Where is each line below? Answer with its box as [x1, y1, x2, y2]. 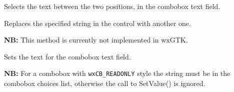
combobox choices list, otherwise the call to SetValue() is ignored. [4, 78, 205, 88]
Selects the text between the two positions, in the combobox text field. [4, 1, 220, 11]
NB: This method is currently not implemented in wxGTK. [4, 34, 188, 45]
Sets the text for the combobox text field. [4, 51, 131, 61]
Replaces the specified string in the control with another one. [4, 17, 191, 28]
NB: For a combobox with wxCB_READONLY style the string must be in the [4, 68, 230, 78]
